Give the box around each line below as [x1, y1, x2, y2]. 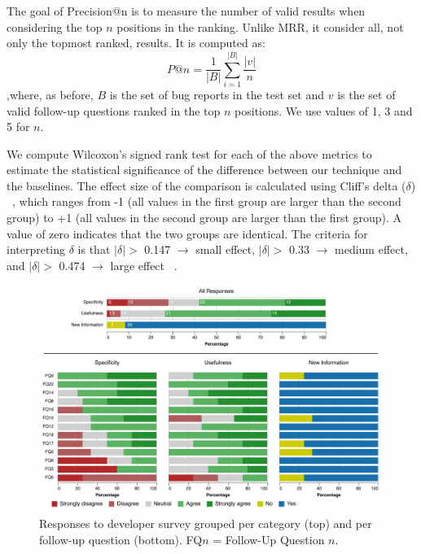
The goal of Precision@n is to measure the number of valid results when [7, 2, 366, 19]
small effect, [195, 241, 256, 258]
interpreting [7, 241, 66, 258]
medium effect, [335, 241, 408, 258]
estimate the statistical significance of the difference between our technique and [7, 161, 402, 178]
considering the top [7, 18, 103, 35]
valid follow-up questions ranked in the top [7, 102, 221, 119]
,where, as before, [7, 85, 94, 103]
